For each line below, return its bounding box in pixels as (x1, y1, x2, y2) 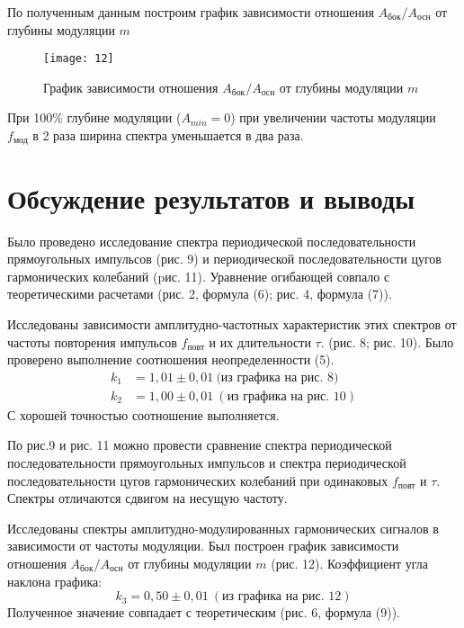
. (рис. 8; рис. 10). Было (320, 332, 454, 351)
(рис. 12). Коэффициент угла (271, 553, 428, 572)
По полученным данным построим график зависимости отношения (7, 3, 374, 21)
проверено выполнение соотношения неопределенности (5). (7, 350, 335, 369)
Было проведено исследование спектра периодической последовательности (7, 231, 416, 250)
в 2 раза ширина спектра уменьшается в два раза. (32, 126, 304, 145)
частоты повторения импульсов (7, 332, 177, 351)
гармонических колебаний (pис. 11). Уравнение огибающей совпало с (7, 266, 390, 285)
